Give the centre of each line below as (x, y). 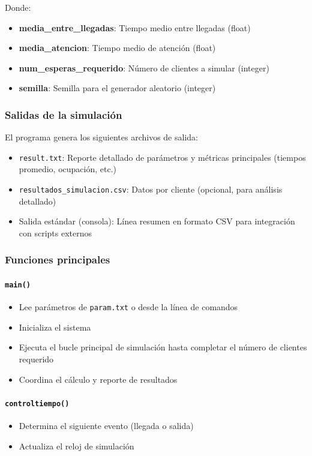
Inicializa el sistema (55, 327)
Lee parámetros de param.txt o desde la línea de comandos (128, 307)
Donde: (18, 7)
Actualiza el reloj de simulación (76, 445)
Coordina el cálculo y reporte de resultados (98, 379)
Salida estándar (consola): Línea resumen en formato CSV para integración (157, 221)
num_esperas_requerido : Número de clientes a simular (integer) (144, 67)
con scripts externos (55, 232)
